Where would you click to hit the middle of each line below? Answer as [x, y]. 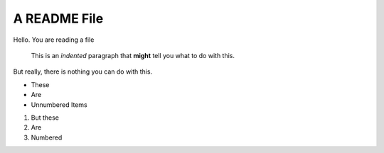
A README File [58, 18]
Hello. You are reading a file [54, 40]
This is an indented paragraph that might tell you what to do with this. [133, 55]
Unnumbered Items [59, 104]
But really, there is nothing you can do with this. [83, 72]
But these [45, 118]
